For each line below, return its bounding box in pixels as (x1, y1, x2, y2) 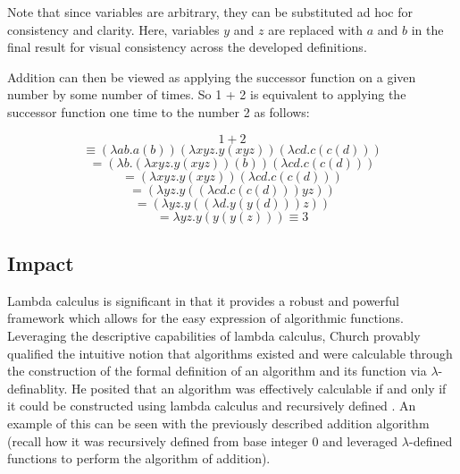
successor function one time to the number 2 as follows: (7, 102, 310, 121)
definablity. (7, 378, 68, 397)
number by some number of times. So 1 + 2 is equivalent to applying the (7, 85, 406, 104)
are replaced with (268, 20, 364, 38)
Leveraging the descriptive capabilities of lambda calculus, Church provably (7, 326, 421, 344)
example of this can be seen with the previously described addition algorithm (7, 413, 430, 432)
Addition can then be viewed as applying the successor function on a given (7, 67, 416, 86)
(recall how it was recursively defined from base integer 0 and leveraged (7, 431, 398, 450)
